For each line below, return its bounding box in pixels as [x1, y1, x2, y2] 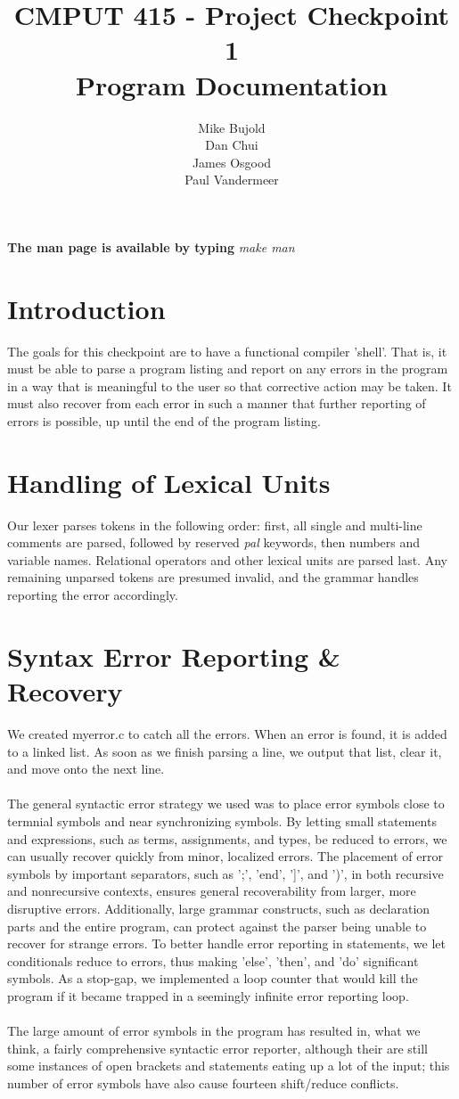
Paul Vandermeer [184, 170, 279, 189]
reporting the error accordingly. [7, 586, 178, 604]
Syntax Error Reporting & [7, 637, 340, 674]
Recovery [7, 673, 123, 709]
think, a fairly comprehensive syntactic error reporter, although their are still [7, 1038, 428, 1057]
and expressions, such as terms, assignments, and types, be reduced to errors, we [7, 829, 447, 848]
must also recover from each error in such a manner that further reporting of [7, 394, 426, 413]
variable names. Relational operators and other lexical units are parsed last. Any [7, 550, 447, 569]
